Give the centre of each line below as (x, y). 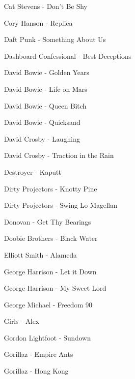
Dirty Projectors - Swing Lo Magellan (61, 205)
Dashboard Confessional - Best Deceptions (68, 56)
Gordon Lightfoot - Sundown (47, 337)
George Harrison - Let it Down (50, 271)
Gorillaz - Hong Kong (36, 371)
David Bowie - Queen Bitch (45, 105)
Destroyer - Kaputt (33, 171)
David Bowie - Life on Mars (46, 89)
